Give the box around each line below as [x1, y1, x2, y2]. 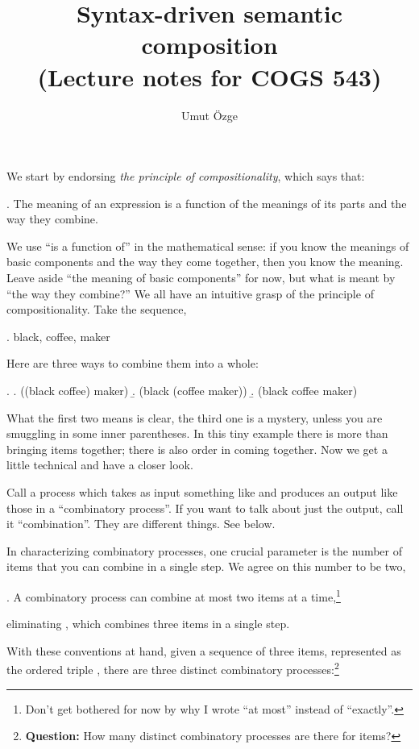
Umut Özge [181, 106, 238, 123]
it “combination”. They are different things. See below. [6, 515, 276, 532]
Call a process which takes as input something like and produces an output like [6, 484, 398, 500]
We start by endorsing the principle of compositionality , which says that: [6, 168, 365, 185]
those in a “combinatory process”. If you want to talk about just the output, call [6, 499, 404, 516]
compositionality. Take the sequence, [6, 301, 187, 318]
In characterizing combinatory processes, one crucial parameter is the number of [6, 542, 402, 559]
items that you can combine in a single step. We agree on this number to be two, [6, 558, 406, 575]
